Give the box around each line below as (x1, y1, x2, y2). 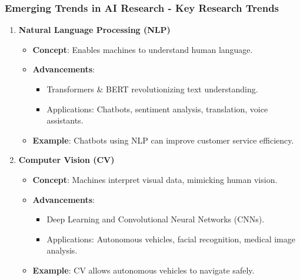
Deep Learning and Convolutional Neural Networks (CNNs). (46, 213, 265, 225)
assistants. (46, 114, 84, 126)
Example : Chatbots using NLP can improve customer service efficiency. (32, 134, 294, 146)
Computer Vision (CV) (18, 154, 115, 166)
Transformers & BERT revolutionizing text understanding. (46, 83, 258, 95)
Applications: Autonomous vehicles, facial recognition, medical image (46, 232, 295, 245)
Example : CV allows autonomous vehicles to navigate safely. (32, 264, 255, 276)
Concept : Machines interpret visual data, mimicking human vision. (32, 173, 278, 185)
